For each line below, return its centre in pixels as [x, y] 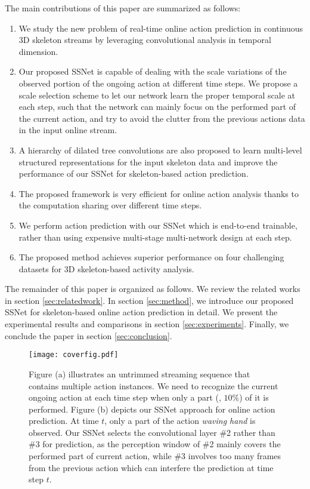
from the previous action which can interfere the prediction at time [151, 467]
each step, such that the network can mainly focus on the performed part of [157, 107]
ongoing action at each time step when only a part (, [125, 397]
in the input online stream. [68, 130]
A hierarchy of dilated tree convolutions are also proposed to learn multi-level [160, 150]
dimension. [38, 51]
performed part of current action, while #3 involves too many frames [155, 456]
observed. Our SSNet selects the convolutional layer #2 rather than [152, 432]
